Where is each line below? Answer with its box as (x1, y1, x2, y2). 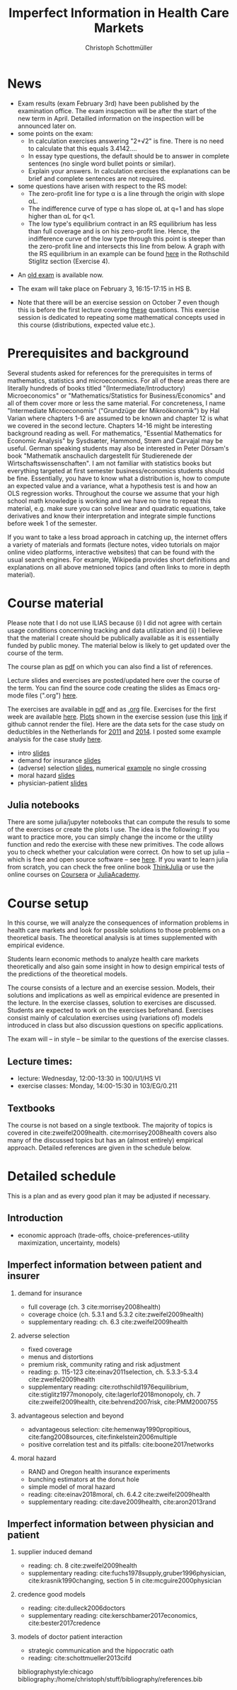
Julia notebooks (7, 799, 80, 811)
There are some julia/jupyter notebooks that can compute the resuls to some (7, 818, 231, 826)
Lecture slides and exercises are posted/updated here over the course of (7, 676, 221, 684)
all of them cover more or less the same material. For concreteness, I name (7, 398, 226, 407)
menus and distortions (28, 1353, 94, 1361)
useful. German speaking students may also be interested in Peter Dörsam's (7, 444, 229, 452)
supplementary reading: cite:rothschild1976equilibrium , (28, 1382, 189, 1391)
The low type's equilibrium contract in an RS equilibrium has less (28, 219, 217, 228)
